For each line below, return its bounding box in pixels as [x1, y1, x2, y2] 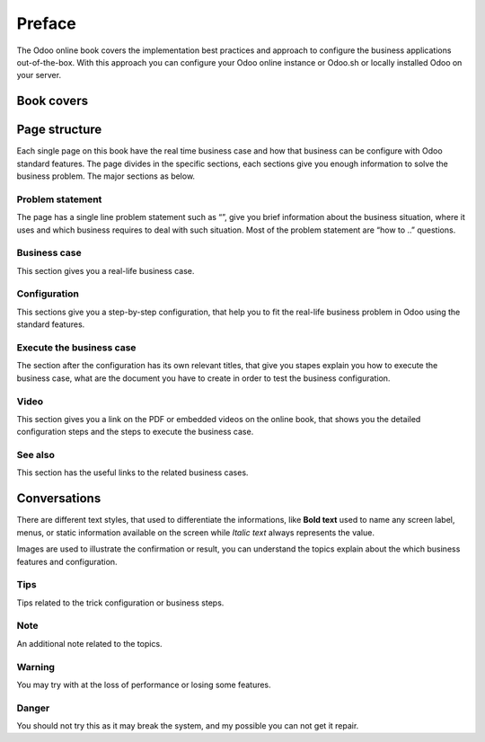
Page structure [16, 122, 102, 137]
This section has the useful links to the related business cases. [16, 467, 249, 478]
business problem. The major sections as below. [16, 171, 196, 181]
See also [16, 449, 56, 462]
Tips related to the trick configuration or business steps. [16, 597, 225, 608]
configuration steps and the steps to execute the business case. [16, 427, 254, 437]
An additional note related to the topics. [16, 638, 163, 649]
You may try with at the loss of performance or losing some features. [16, 679, 271, 690]
